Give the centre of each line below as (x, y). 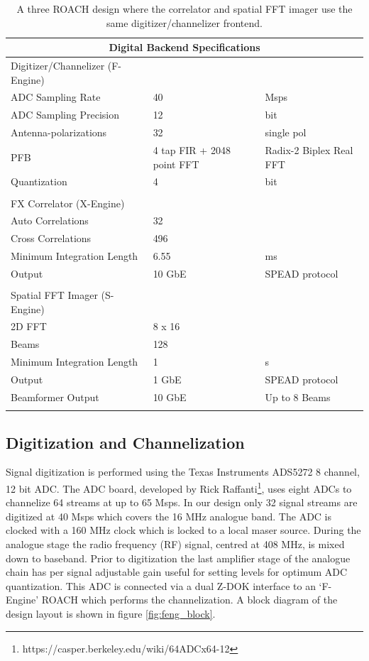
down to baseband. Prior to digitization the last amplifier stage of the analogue (178, 558)
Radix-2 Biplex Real (309, 150)
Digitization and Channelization (125, 442)
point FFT (176, 164)
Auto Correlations (50, 220)
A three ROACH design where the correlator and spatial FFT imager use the (184, 9)
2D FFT (29, 326)
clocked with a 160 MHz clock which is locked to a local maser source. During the (183, 530)
